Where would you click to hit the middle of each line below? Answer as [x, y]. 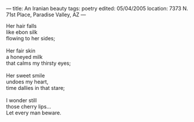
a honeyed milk [24, 57]
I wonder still [21, 100]
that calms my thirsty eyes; [39, 63]
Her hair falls [21, 26]
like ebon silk [22, 32]
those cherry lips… [29, 107]
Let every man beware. [34, 113]
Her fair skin [21, 51]
